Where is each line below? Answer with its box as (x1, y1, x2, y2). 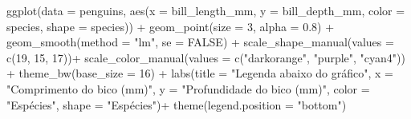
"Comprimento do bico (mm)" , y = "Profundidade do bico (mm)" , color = (6, 80, 370, 97)
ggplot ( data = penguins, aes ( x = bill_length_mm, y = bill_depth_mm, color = (6, 2, 405, 18)
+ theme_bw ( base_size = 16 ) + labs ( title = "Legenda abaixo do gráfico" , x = (6, 65, 393, 81)
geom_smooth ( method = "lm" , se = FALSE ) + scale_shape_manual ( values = (6, 34, 394, 50)
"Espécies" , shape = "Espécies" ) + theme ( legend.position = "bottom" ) (6, 96, 347, 113)
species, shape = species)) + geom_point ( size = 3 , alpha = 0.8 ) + (6, 18, 335, 34)
